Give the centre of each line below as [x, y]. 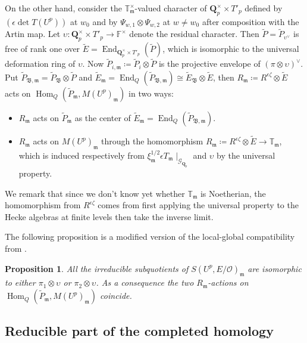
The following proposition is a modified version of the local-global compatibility [150, 237]
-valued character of [171, 8]
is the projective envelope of [209, 64]
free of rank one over [43, 49]
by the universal [246, 155]
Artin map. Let [33, 34]
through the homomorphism [152, 141]
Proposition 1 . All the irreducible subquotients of [97, 268]
